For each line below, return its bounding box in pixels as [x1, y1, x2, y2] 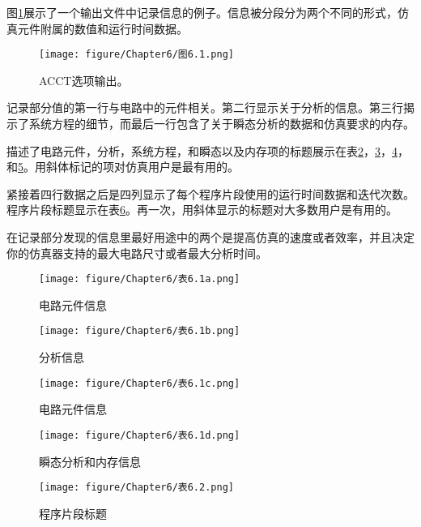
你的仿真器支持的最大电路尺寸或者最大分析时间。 [6, 244, 267, 261]
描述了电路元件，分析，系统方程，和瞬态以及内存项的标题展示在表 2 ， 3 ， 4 [6, 142, 398, 159]
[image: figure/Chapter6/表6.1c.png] [39, 377, 240, 389]
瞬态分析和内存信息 [39, 452, 141, 469]
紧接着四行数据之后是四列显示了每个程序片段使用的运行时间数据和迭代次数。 [6, 185, 415, 202]
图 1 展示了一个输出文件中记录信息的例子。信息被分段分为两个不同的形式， [6, 4, 398, 20]
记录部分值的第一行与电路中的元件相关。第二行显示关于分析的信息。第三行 [6, 99, 403, 116]
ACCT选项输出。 [39, 71, 129, 88]
